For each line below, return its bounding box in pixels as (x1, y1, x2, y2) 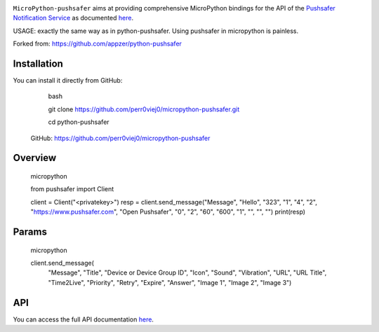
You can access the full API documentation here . (13, 315, 154, 324)
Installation (13, 57, 63, 69)
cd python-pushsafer (48, 118, 109, 126)
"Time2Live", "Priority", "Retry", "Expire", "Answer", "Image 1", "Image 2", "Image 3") (48, 278, 292, 286)
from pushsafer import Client (30, 185, 114, 193)
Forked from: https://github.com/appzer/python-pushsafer (13, 39, 182, 48)
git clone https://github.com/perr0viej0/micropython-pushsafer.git (48, 105, 240, 113)
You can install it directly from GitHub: (13, 76, 123, 85)
